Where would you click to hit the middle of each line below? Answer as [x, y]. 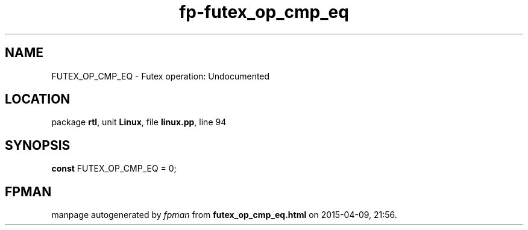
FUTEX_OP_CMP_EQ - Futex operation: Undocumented [161, 76]
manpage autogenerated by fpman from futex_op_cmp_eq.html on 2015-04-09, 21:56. [224, 215]
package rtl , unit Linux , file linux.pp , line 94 [139, 122]
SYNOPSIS [38, 145]
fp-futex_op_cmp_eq [264, 12]
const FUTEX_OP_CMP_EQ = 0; [114, 169]
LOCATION [38, 99]
